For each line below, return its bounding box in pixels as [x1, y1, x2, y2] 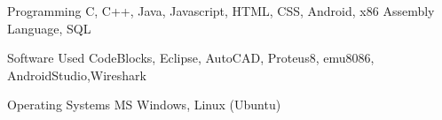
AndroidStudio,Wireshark [7, 65, 146, 84]
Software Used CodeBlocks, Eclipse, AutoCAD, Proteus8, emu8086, [7, 49, 375, 67]
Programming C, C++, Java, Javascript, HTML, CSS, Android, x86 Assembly [7, 2, 435, 19]
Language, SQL [7, 19, 91, 37]
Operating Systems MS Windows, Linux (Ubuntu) [7, 95, 281, 114]
